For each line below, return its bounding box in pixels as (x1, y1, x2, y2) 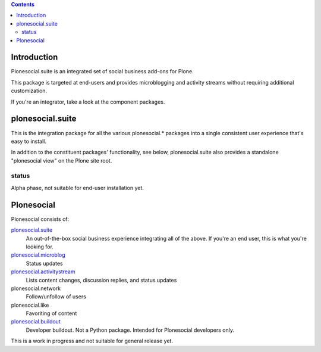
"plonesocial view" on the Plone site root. (11, 157, 112, 164)
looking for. (26, 243, 53, 250)
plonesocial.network (11, 285, 61, 292)
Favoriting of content (26, 310, 77, 317)
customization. (11, 87, 48, 95)
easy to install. (11, 138, 47, 145)
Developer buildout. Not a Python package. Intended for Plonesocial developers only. (26, 326, 235, 334)
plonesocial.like (11, 301, 49, 309)
